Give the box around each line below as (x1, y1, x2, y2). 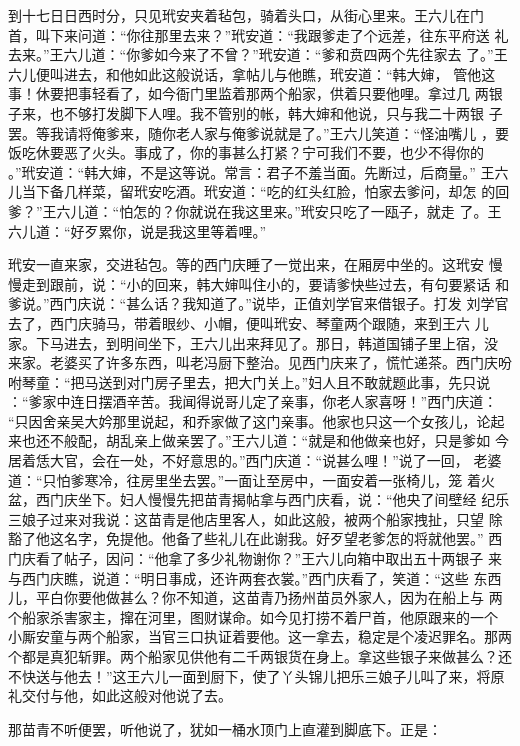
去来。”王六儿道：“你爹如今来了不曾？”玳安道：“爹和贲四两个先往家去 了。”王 (8, 44, 508, 65)
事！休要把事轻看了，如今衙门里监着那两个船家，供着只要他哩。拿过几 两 (8, 83, 489, 104)
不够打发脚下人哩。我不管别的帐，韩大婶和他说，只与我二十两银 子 (63, 102, 503, 123)
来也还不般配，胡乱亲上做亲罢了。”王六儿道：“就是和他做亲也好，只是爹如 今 (8, 430, 509, 451)
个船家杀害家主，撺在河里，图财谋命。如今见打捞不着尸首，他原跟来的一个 (8, 606, 498, 627)
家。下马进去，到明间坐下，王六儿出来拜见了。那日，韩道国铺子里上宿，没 (8, 332, 498, 353)
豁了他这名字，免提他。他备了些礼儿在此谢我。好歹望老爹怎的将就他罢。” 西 (8, 528, 503, 549)
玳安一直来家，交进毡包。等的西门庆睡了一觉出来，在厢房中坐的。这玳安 (8, 254, 484, 275)
